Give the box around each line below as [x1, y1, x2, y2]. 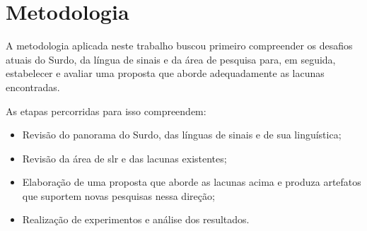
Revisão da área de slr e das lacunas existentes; [22, 150, 227, 165]
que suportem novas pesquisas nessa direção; [22, 188, 215, 203]
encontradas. [6, 79, 60, 94]
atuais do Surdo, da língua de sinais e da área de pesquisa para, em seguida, [6, 52, 336, 66]
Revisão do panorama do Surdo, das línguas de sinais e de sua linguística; [22, 127, 342, 142]
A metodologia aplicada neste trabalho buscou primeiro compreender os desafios [6, 38, 353, 53]
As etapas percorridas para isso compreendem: [6, 103, 206, 118]
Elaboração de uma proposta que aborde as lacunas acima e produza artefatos [22, 174, 361, 189]
